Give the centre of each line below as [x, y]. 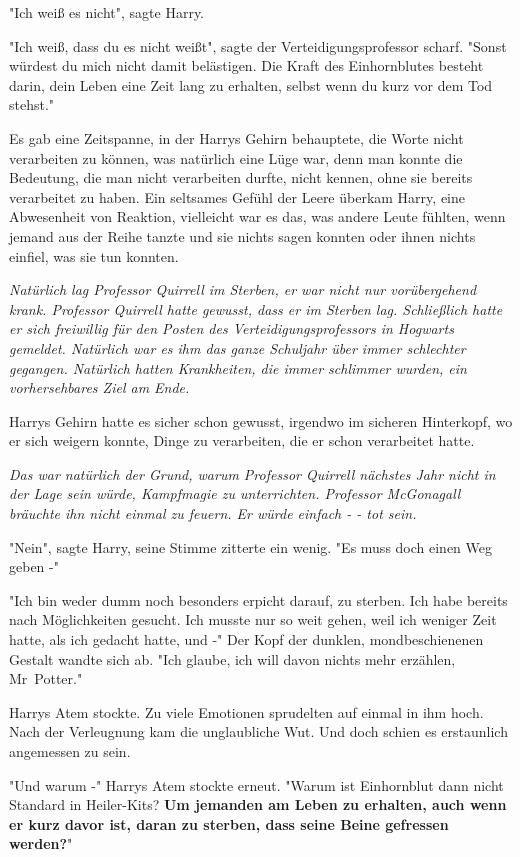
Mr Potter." [46, 678]
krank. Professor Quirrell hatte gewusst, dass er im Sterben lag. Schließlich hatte [256, 308]
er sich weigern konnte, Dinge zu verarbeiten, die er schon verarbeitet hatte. [242, 440]
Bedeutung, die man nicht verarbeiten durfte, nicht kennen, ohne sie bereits [241, 177]
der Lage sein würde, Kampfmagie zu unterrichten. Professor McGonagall [235, 493]
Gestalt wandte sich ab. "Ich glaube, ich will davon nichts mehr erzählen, [232, 658]
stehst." [32, 104]
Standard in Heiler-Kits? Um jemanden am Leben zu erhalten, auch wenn [258, 804]
